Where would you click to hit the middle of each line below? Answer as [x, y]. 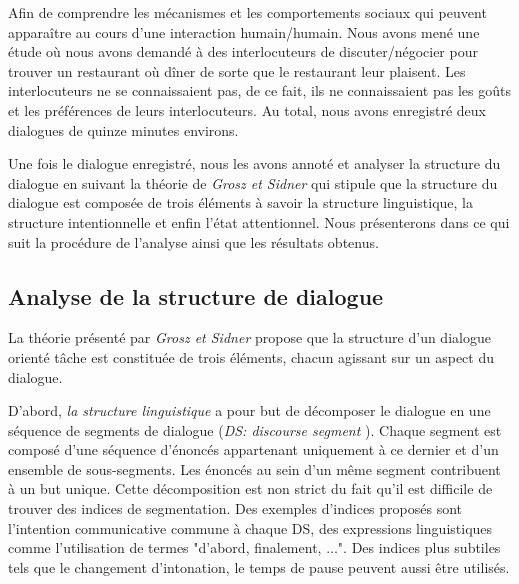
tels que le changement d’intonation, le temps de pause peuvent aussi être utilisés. [259, 566]
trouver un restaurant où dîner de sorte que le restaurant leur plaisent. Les [237, 70]
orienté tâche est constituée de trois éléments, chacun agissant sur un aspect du [251, 356]
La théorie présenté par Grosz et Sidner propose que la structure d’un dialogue [249, 337]
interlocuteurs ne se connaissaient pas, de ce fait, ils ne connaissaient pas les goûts [259, 90]
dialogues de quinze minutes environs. [123, 129]
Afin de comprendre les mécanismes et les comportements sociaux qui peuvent [247, 12]
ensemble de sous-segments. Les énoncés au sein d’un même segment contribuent [254, 468]
